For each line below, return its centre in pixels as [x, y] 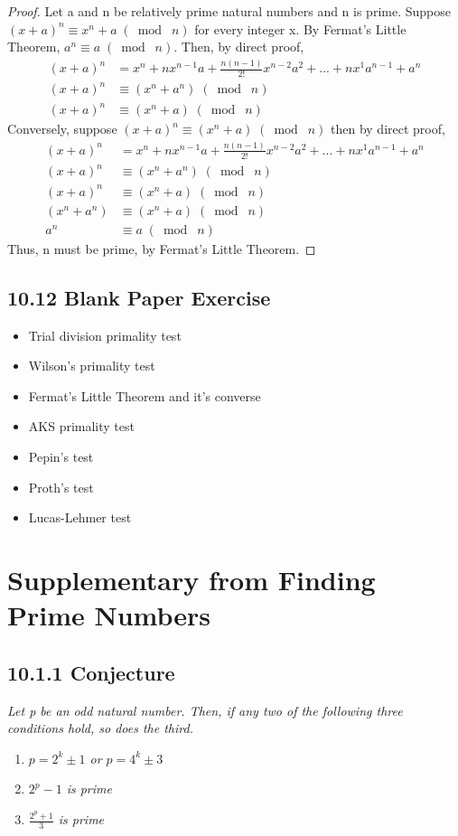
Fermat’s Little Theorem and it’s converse [145, 395]
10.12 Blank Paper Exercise [139, 297]
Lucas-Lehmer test [80, 517]
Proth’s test [61, 487]
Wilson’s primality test [92, 366]
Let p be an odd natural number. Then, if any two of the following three [205, 710]
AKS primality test [81, 426]
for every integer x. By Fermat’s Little [300, 28]
